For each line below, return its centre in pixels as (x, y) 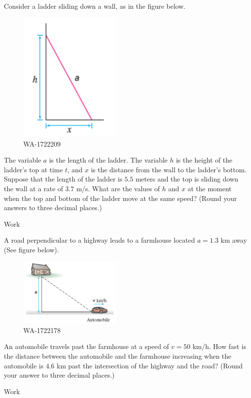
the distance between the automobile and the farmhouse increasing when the (118, 356)
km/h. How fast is (220, 346)
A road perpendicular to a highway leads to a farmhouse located (100, 240)
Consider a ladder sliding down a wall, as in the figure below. (95, 6)
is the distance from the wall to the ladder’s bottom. (169, 169)
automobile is (24, 365)
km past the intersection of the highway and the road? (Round (149, 365)
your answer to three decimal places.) (59, 375)
